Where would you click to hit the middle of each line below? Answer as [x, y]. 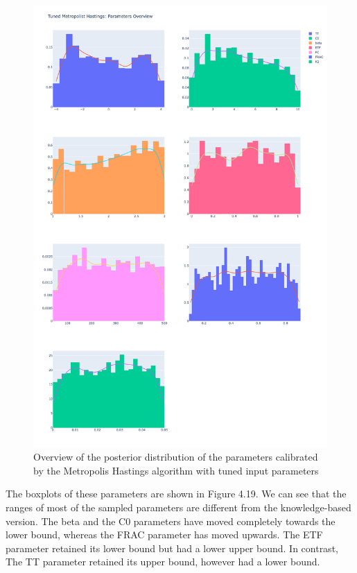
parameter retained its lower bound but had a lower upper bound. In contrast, [172, 548]
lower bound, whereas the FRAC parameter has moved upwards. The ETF [164, 534]
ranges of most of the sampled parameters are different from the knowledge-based [178, 507]
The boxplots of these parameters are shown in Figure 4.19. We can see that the [176, 494]
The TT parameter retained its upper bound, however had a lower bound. [163, 562]
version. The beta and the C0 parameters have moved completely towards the [171, 521]
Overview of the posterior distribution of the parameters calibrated [176, 457]
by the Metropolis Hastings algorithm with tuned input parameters [176, 470]
